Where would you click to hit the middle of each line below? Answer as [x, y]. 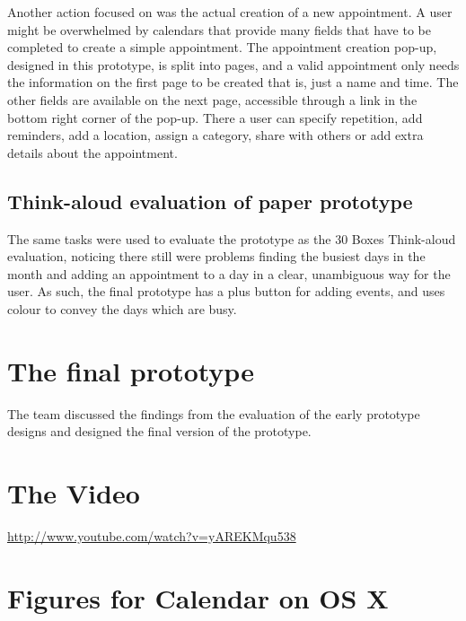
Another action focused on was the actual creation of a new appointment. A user [230, 12]
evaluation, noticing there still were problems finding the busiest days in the [216, 256]
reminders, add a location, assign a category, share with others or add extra [215, 135]
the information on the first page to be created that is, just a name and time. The [233, 82]
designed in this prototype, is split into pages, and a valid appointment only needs [233, 64]
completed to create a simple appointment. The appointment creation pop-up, [222, 47]
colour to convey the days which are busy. [122, 308]
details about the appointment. [92, 152]
